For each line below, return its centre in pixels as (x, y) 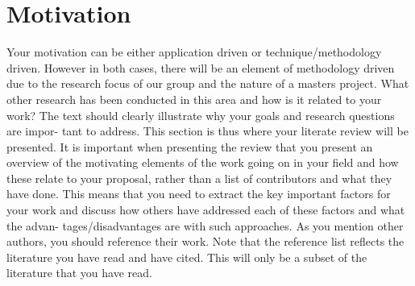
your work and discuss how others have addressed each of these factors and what (206, 210)
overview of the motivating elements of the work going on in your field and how (203, 162)
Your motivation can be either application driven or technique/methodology (194, 52)
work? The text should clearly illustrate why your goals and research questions (201, 115)
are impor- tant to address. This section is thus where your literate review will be (207, 131)
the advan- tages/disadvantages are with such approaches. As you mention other (205, 225)
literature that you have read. (79, 273)
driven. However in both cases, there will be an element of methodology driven (201, 67)
